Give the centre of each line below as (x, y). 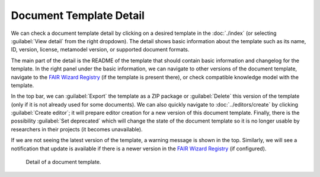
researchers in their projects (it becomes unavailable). (77, 129)
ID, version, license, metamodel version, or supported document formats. (100, 50)
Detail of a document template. (63, 162)
